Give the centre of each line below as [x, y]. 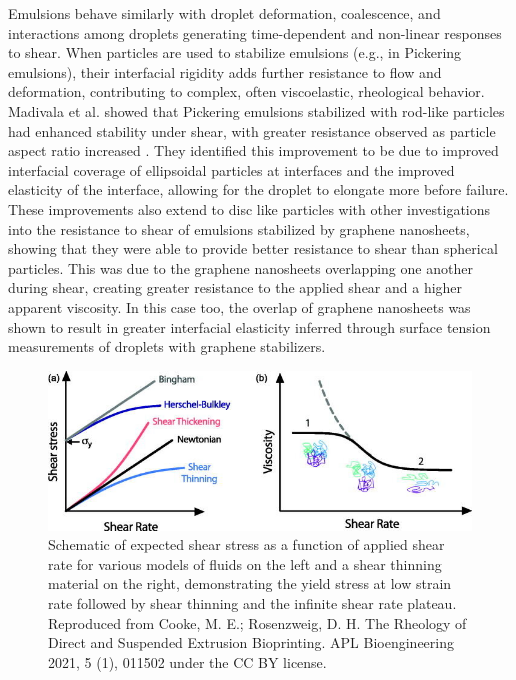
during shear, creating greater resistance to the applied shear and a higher [235, 287]
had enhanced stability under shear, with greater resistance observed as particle [252, 130]
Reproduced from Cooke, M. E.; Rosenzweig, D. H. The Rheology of [257, 622]
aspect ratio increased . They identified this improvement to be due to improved [253, 150]
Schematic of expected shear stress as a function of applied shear [246, 544]
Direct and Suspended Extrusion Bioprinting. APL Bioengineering [251, 642]
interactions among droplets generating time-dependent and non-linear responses [255, 32]
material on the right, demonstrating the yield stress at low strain [250, 583]
